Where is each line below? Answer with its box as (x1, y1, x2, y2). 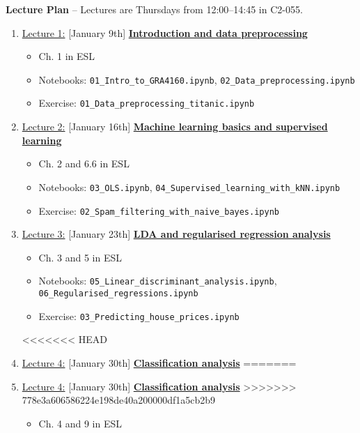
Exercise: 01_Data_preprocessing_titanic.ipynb (38, 96, 255, 110)
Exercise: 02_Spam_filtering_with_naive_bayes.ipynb (38, 203, 279, 218)
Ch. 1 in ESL (38, 49, 95, 63)
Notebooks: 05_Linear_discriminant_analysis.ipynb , (38, 273, 277, 288)
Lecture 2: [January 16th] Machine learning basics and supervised (22, 119, 328, 134)
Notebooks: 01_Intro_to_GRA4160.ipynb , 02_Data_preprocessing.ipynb (38, 72, 355, 86)
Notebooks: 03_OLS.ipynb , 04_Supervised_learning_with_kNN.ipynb (38, 179, 341, 194)
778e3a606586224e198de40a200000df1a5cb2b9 (22, 393, 216, 407)
